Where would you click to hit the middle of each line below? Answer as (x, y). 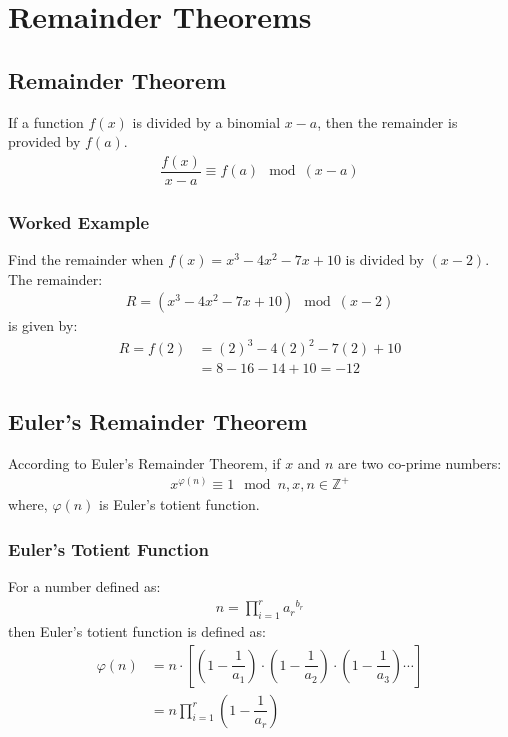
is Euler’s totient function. (179, 504)
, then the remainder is (387, 121)
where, (28, 504)
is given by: (43, 325)
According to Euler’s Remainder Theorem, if (144, 462)
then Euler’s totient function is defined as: (137, 631)
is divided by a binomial (206, 121)
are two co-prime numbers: (420, 462)
